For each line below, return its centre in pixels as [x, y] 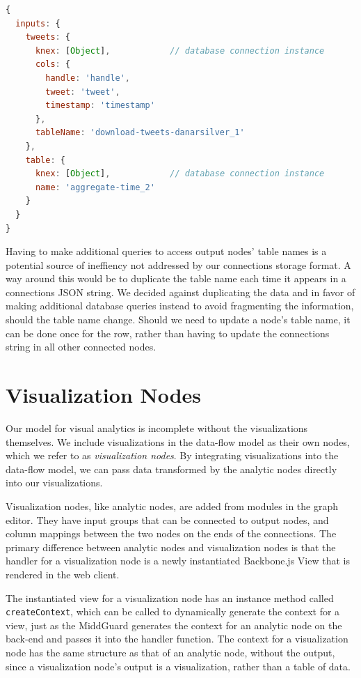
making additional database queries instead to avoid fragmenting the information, [180, 306]
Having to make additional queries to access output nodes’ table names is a [166, 251]
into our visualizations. [54, 483]
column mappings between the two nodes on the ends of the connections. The [171, 533]
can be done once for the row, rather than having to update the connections [168, 333]
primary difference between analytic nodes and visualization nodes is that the [171, 547]
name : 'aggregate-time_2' [95, 187]
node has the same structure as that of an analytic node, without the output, [170, 652]
